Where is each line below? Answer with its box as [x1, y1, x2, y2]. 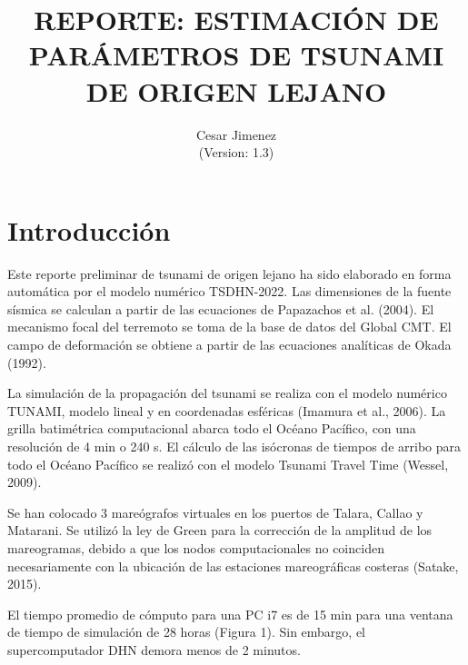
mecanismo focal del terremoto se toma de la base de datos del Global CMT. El [7, 317, 452, 336]
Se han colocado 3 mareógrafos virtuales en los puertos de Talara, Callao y [7, 502, 423, 521]
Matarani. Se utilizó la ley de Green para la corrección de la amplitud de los [7, 521, 433, 540]
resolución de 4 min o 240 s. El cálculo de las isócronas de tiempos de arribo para [7, 436, 461, 455]
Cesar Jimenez [195, 124, 277, 144]
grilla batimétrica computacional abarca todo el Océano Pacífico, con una [7, 419, 416, 438]
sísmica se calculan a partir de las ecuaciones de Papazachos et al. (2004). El [7, 299, 434, 318]
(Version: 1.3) [198, 143, 274, 162]
